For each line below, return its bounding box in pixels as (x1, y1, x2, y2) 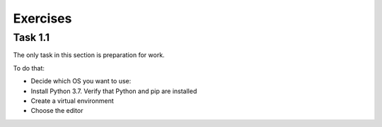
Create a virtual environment (30, 96, 115, 105)
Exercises (13, 11, 72, 26)
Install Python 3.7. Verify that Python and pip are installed (30, 87, 197, 95)
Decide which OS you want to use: (30, 77, 132, 85)
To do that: (13, 64, 45, 72)
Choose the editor (30, 107, 83, 115)
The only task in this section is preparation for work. (13, 51, 166, 59)
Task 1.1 (13, 31, 50, 44)
